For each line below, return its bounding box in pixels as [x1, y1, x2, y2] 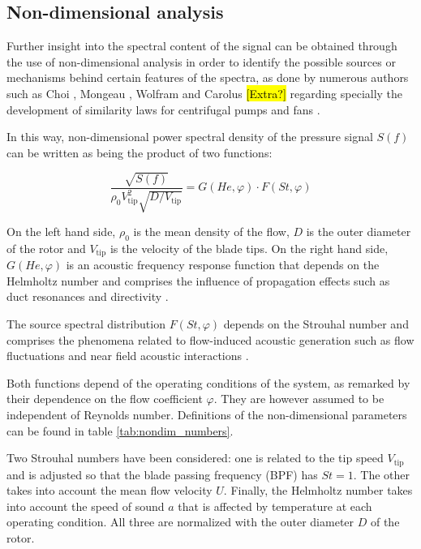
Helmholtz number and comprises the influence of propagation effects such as [6, 272, 390, 289]
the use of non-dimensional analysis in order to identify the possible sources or [6, 53, 396, 70]
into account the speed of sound [6, 497, 165, 514]
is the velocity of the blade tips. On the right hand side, [110, 239, 389, 256]
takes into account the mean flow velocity [6, 482, 213, 499]
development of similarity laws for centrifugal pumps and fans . [6, 101, 320, 118]
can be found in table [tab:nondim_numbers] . [6, 422, 234, 439]
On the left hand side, [6, 223, 116, 240]
